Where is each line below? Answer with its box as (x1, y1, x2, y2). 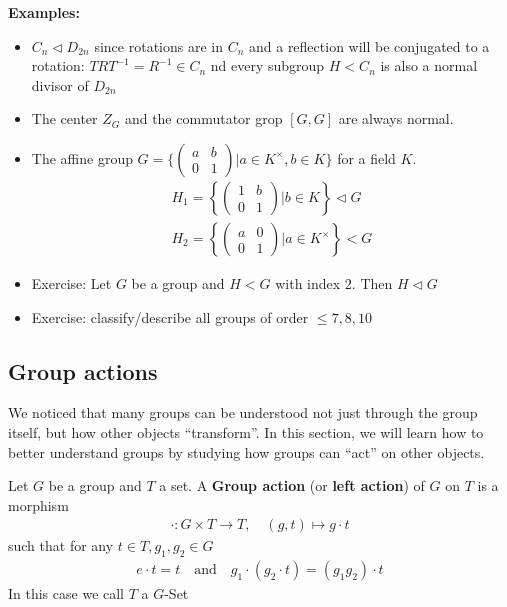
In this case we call (8, 583, 125, 604)
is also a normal (380, 55, 478, 76)
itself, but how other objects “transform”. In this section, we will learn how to (8, 422, 484, 443)
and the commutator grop (124, 108, 283, 129)
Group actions (8, 355, 158, 386)
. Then (351, 273, 393, 294)
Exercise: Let (31, 273, 112, 294)
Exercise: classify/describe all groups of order (31, 306, 309, 327)
